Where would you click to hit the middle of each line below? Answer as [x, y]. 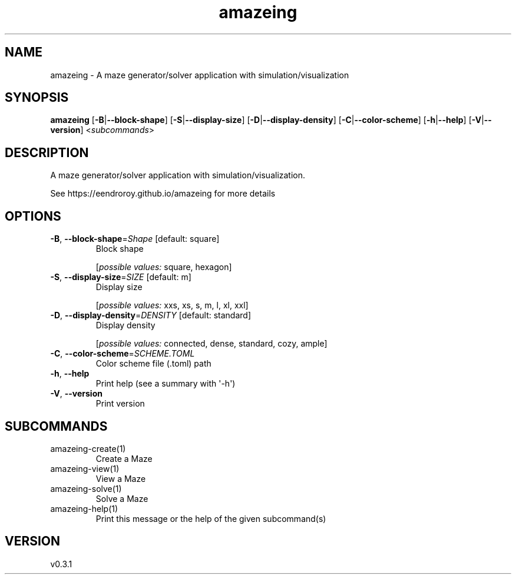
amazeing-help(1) [84, 508]
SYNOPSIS [37, 98]
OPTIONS [33, 216]
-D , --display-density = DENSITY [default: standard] [151, 315]
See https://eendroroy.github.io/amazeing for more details [163, 194]
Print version [120, 404]
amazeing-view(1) [85, 468]
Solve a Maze [122, 498]
